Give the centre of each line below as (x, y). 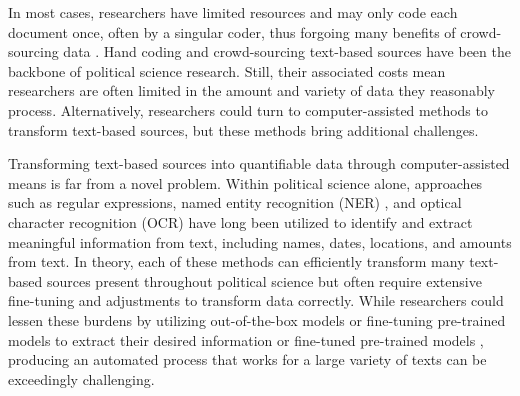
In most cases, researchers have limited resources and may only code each (233, 12)
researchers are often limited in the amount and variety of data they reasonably (251, 90)
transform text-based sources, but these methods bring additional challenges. (243, 129)
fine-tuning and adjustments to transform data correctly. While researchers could (256, 300)
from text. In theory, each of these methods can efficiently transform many (236, 261)
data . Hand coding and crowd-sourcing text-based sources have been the (287, 51)
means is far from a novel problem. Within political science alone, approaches (245, 182)
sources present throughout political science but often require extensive (264, 280)
